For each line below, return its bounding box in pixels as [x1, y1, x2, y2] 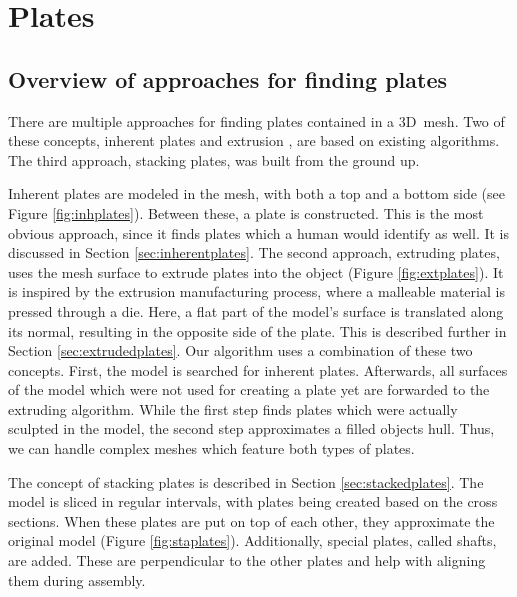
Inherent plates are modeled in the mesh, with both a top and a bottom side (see [8, 183, 505, 204]
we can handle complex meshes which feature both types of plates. [8, 438, 415, 459]
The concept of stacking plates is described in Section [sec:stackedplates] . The [8, 471, 484, 492]
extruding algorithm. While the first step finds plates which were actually [8, 398, 458, 419]
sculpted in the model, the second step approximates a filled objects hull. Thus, [8, 418, 495, 439]
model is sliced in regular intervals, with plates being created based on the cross [8, 491, 498, 512]
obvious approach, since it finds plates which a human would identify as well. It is [8, 222, 510, 243]
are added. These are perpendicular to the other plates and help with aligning [8, 550, 486, 571]
